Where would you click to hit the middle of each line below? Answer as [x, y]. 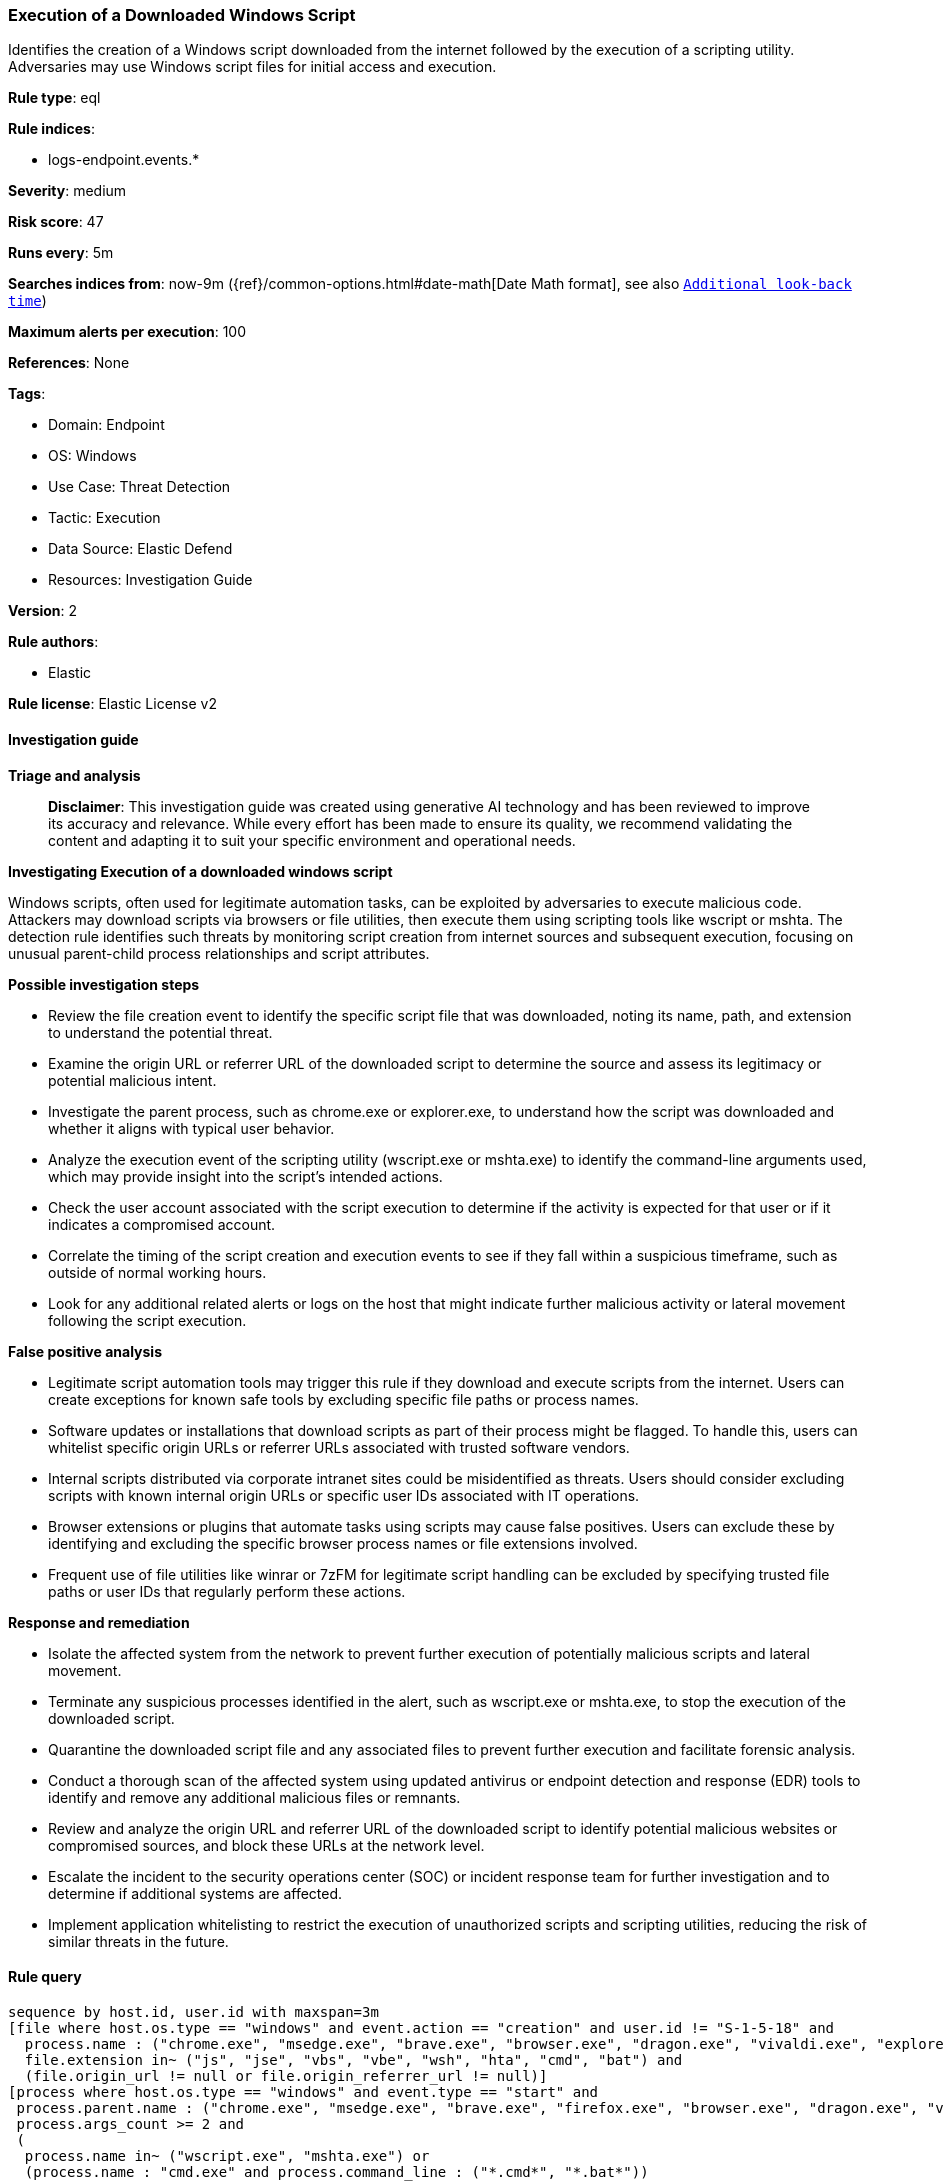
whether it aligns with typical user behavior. [191, 1128]
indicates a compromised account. [162, 1224]
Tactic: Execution [104, 518]
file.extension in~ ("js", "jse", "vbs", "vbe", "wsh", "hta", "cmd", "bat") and [353, 2059]
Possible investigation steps [104, 984]
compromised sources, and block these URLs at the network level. [266, 1845]
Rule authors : [53, 642]
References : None [69, 363]
